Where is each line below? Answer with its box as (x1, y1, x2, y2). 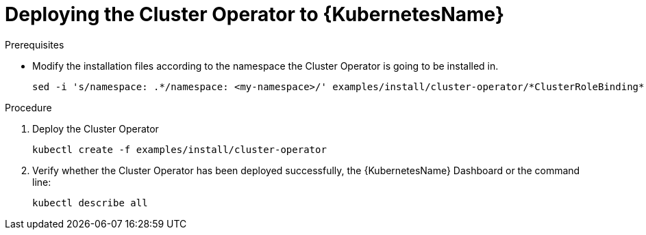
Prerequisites (5, 38, 64, 51)
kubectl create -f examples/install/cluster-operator (32, 143, 327, 155)
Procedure (5, 101, 52, 113)
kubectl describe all (32, 197, 148, 208)
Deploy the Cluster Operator (32, 122, 159, 135)
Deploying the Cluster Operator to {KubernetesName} (5, 3, 505, 26)
